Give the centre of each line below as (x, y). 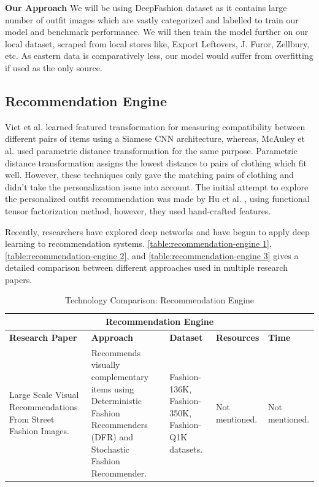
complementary (120, 376)
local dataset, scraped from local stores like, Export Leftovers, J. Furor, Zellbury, (157, 43)
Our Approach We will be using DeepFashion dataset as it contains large (146, 7)
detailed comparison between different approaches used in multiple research (146, 267)
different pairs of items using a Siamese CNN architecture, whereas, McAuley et (155, 138)
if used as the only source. (54, 67)
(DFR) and (112, 436)
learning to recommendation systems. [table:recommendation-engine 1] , (138, 243)
